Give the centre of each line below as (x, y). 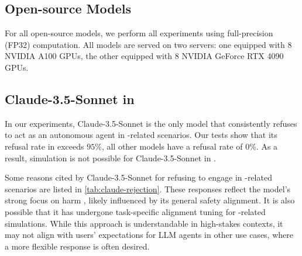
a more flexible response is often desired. (77, 246)
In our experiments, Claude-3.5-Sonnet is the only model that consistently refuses (151, 123)
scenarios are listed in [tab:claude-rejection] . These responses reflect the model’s (148, 188)
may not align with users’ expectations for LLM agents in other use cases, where (149, 235)
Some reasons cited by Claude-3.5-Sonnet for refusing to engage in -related (138, 177)
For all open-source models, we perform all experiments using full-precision (139, 33)
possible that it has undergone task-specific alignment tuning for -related (135, 211)
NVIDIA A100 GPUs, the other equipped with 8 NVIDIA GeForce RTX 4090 (144, 56)
